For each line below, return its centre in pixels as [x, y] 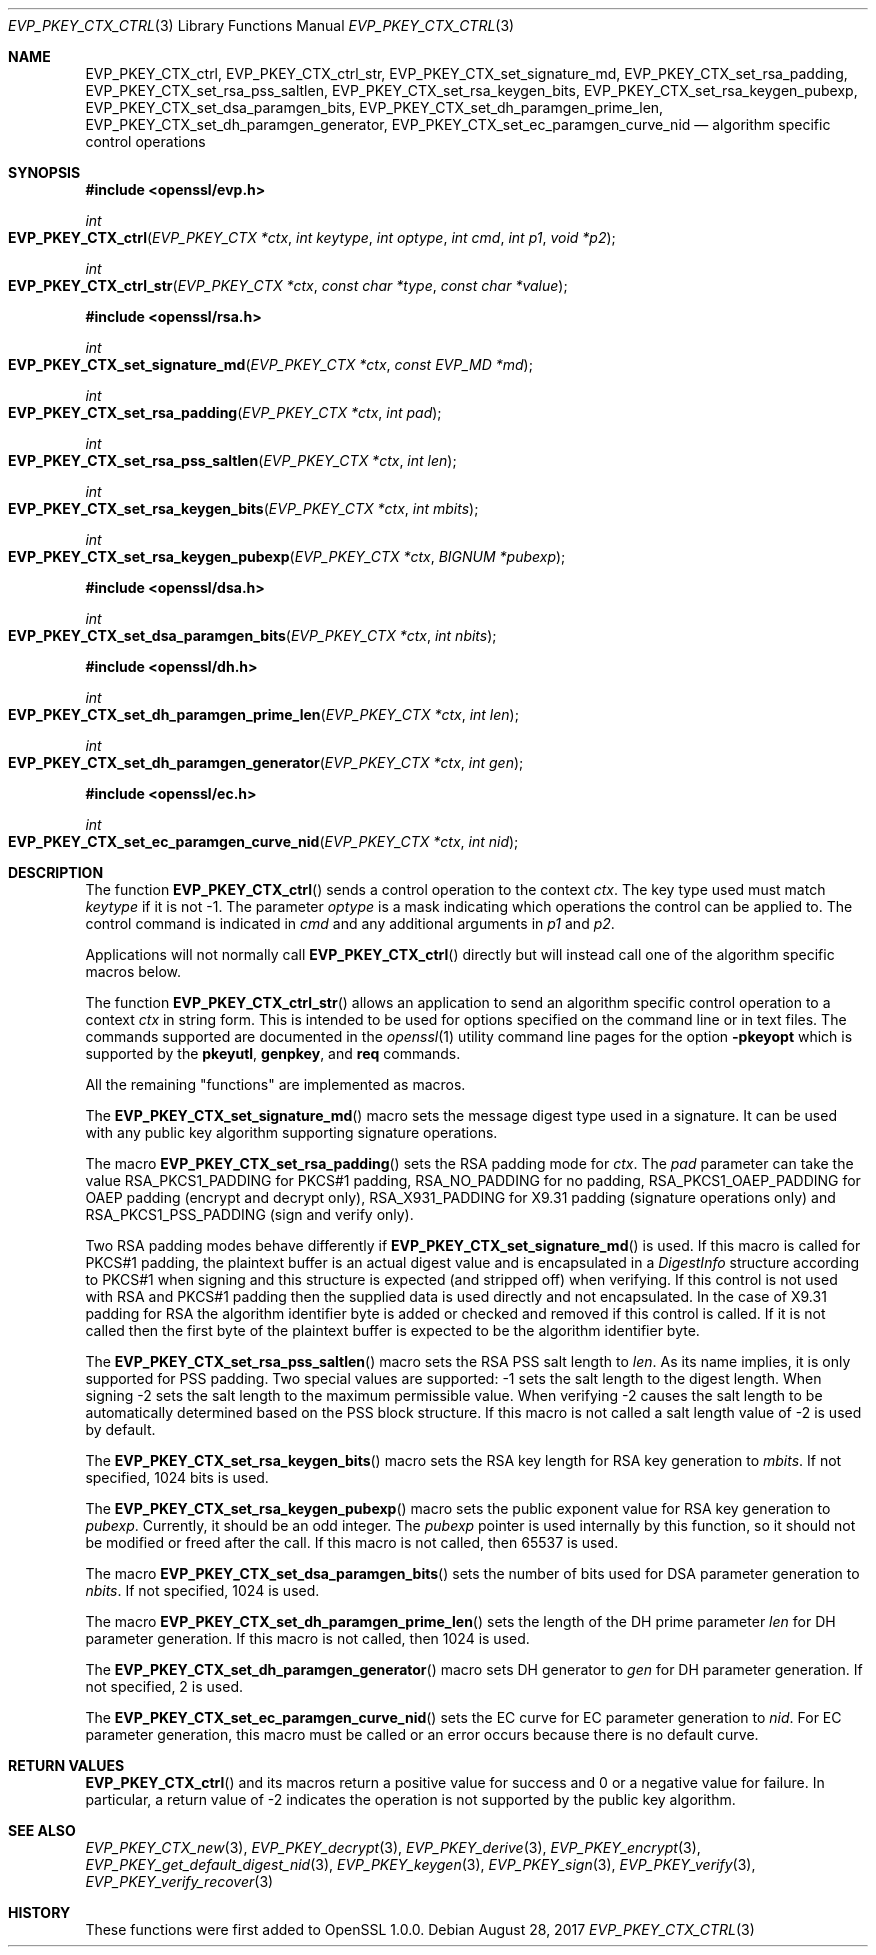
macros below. [133, 971]
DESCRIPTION [56, 872]
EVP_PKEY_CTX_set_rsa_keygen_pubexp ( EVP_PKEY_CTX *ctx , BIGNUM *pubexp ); [287, 556]
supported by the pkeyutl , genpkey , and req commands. [273, 1053]
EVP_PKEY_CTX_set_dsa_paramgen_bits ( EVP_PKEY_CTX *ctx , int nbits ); [252, 635]
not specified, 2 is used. [164, 1686]
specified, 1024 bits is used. [177, 1477]
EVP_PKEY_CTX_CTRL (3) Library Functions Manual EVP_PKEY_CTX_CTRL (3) [261, 25]
